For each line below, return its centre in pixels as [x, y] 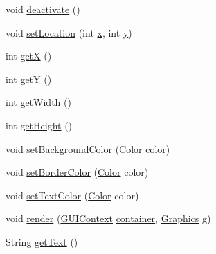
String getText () [42, 241]
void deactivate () [43, 9]
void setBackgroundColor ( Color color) [88, 148]
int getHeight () [39, 125]
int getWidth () [38, 102]
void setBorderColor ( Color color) [77, 172]
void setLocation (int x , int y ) [69, 32]
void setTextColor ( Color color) [72, 195]
